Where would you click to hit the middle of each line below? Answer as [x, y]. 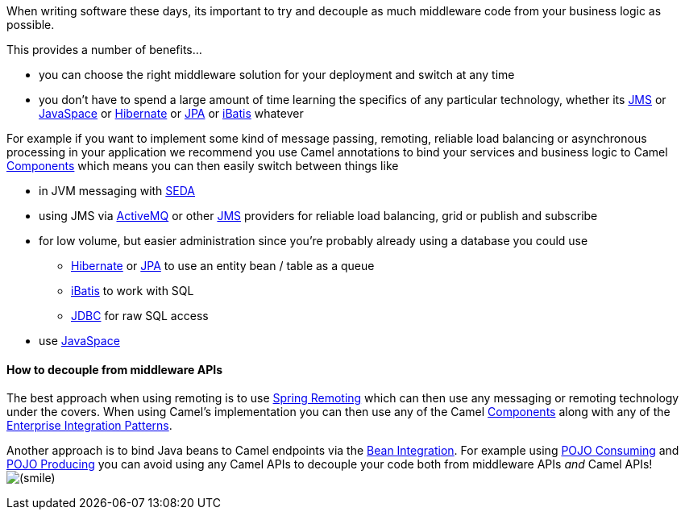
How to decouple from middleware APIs [115, 369]
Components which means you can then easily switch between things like [203, 166]
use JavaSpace [79, 341]
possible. [31, 25]
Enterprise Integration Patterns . [89, 426]
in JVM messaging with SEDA [117, 191]
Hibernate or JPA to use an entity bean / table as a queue [223, 266]
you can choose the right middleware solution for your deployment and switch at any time [277, 75]
